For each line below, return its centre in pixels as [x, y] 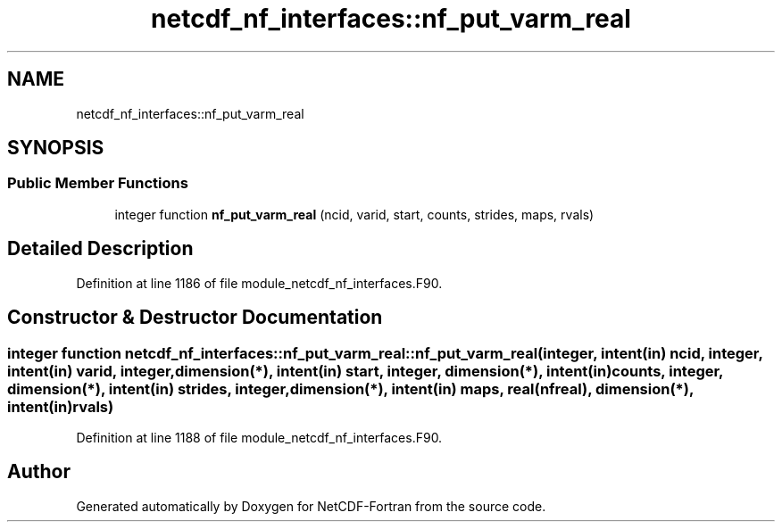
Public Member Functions [98, 183]
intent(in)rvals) [61, 406]
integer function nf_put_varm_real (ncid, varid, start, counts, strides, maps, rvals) [354, 214]
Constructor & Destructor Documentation [195, 318]
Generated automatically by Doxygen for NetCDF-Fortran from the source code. [311, 506]
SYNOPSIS [56, 148]
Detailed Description [100, 249]
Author [39, 472]
